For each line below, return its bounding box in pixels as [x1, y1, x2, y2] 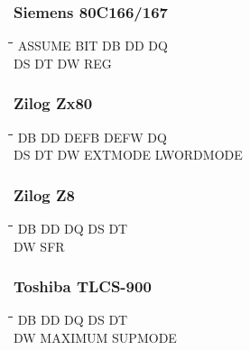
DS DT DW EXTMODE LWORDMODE [14, 145, 243, 164]
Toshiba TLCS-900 [14, 275, 152, 298]
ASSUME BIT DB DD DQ [17, 36, 168, 55]
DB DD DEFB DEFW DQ [17, 127, 167, 146]
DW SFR [14, 236, 65, 255]
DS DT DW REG [14, 53, 112, 72]
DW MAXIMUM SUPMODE [14, 328, 177, 347]
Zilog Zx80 [14, 92, 93, 115]
